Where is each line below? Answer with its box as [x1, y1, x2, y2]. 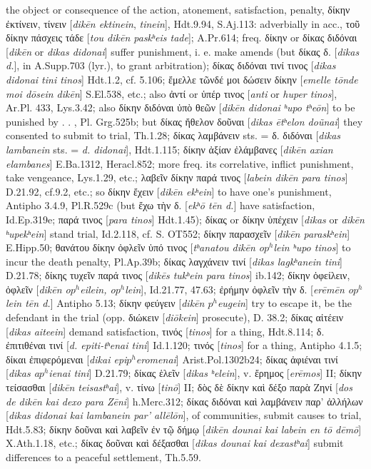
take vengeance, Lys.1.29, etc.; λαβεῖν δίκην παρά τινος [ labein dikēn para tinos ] [6, 170, 348, 185]
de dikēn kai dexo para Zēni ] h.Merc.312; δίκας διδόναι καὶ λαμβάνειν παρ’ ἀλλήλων [6, 393, 363, 408]
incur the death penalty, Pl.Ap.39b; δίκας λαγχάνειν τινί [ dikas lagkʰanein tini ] [6, 253, 343, 268]
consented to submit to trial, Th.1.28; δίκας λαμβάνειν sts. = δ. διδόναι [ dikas [6, 128, 341, 143]
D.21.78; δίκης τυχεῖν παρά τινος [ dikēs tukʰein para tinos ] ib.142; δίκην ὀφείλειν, [6, 268, 350, 283]
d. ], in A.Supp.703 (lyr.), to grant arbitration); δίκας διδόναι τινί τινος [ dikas [6, 58, 336, 73]
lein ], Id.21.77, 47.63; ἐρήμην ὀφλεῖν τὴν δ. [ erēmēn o [125, 281, 353, 296]
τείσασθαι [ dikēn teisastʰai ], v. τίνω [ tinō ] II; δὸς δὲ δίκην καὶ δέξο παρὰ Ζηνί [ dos [6, 380, 352, 395]
